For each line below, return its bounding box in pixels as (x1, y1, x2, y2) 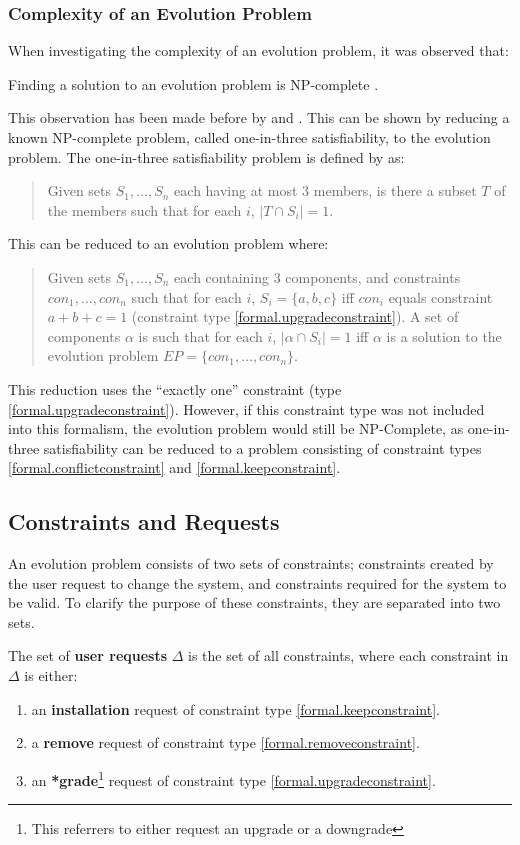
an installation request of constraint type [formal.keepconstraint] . (31, 698, 440, 719)
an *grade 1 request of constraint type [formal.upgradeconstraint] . (31, 766, 436, 790)
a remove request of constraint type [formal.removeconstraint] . (31, 732, 420, 753)
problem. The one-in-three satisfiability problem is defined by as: (8, 146, 405, 167)
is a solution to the (386, 325, 502, 346)
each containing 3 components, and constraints (174, 266, 461, 287)
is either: (24, 665, 78, 686)
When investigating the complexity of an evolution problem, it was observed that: (8, 40, 509, 61)
